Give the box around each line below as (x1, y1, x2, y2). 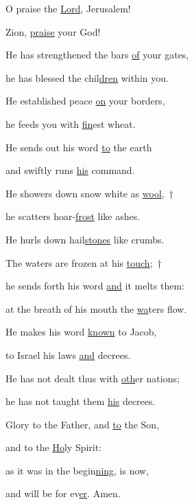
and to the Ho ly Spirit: (5, 440, 102, 454)
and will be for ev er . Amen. (5, 486, 121, 501)
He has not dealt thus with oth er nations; (5, 371, 180, 385)
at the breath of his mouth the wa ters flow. (5, 301, 187, 316)
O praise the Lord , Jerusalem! (5, 1, 131, 15)
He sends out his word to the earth (5, 140, 152, 154)
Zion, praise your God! (5, 24, 101, 39)
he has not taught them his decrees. (5, 394, 156, 408)
